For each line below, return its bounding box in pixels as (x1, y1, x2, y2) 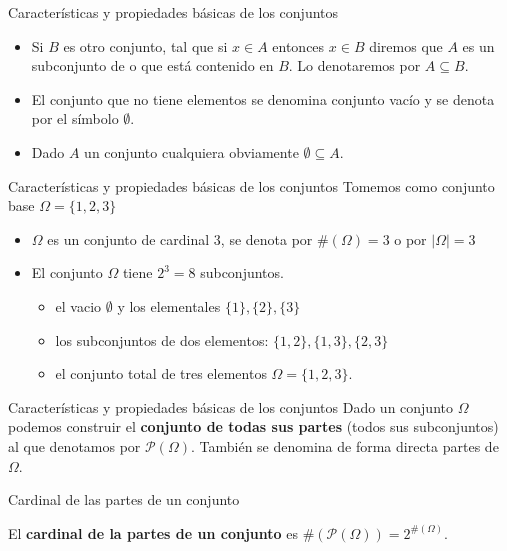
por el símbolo (31, 108, 119, 129)
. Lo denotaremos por (288, 55, 421, 76)
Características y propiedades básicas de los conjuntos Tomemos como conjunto (8, 175, 495, 196)
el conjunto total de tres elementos (55, 363, 267, 384)
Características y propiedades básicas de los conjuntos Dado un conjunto (8, 396, 453, 417)
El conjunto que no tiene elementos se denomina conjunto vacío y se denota (31, 88, 495, 109)
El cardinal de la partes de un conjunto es (8, 522, 298, 543)
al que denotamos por (8, 435, 141, 456)
